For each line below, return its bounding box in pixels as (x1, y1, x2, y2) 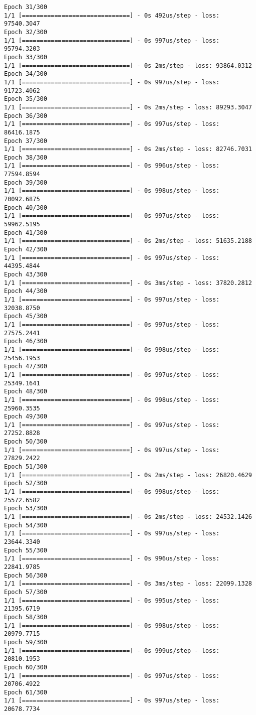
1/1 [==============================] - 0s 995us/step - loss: (4, 597, 220, 604)
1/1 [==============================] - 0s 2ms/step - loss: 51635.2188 (4, 237, 252, 245)
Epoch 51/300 (4, 463, 47, 471)
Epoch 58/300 (4, 613, 47, 621)
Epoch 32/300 (4, 28, 47, 36)
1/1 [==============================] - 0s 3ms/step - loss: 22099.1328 (4, 580, 252, 588)
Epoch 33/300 (4, 53, 47, 61)
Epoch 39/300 (4, 179, 47, 186)
